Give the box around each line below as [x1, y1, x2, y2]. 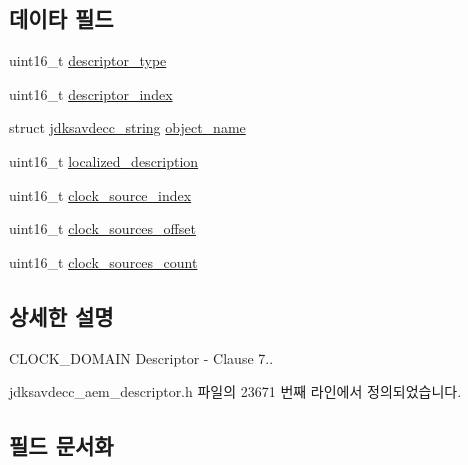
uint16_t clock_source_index [9, 184, 192, 205]
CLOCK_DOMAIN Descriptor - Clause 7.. [9, 347, 274, 368]
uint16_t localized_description [9, 150, 199, 171]
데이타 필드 [9, 3, 114, 34]
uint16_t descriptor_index [9, 83, 173, 104]
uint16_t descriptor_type [9, 50, 167, 71]
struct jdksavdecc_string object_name [9, 117, 246, 138]
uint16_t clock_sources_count [9, 251, 198, 272]
